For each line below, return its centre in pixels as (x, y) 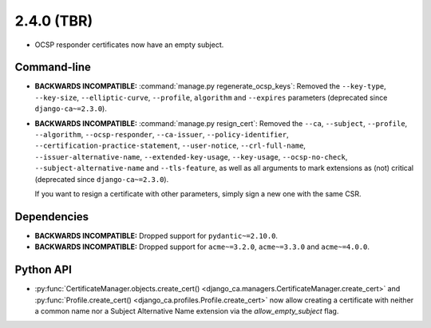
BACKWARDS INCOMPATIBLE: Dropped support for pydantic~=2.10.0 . (156, 235)
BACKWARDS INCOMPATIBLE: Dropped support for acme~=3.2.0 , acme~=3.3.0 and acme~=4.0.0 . (202, 247)
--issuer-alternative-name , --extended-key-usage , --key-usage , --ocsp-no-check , (191, 156)
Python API (43, 270)
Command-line (53, 67)
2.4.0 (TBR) (54, 21)
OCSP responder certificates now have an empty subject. (129, 45)
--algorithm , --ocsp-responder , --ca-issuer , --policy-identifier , (162, 135)
